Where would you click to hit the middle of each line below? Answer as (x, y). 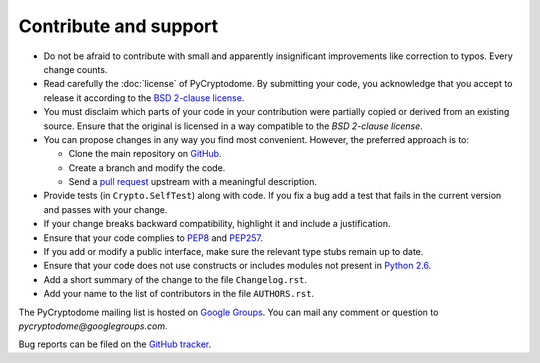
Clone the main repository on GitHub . (145, 154)
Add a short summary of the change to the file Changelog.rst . (175, 279)
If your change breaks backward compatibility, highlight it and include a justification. (217, 224)
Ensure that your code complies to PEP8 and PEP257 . (153, 237)
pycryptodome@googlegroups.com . (93, 326)
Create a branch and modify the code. (147, 167)
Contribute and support (118, 26)
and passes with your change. (105, 209)
